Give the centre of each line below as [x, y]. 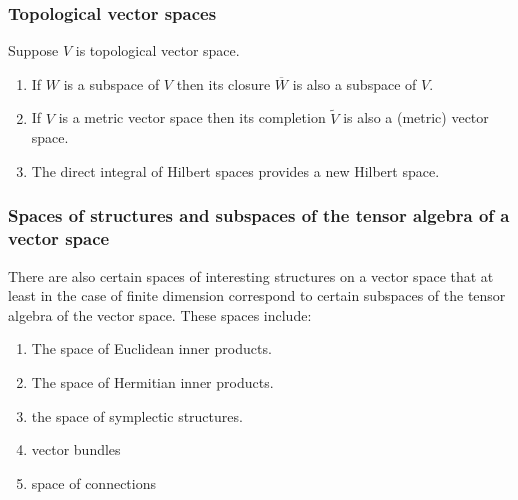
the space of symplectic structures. [137, 415]
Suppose [33, 50]
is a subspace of [111, 83]
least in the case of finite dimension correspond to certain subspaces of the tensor [257, 295]
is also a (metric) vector [416, 117]
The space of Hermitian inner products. [152, 381]
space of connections [93, 482]
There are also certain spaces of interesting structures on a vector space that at [251, 275]
